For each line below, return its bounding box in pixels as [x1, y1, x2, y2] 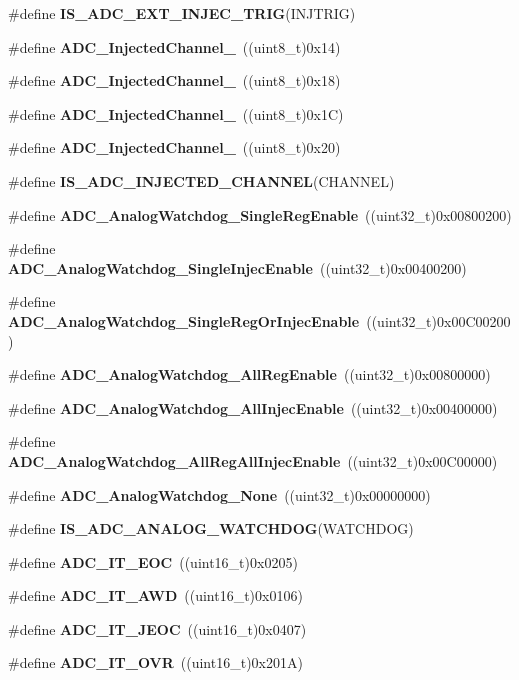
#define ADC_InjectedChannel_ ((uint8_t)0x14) [8, 36, 341, 57]
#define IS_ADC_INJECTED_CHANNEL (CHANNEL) [8, 170, 395, 191]
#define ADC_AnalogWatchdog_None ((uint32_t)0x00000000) [8, 484, 431, 505]
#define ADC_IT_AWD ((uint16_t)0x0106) [8, 585, 303, 606]
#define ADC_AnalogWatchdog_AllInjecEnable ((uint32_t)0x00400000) [8, 397, 498, 418]
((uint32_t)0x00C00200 [366, 310, 511, 331]
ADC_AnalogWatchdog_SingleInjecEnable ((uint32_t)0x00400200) [8, 257, 467, 278]
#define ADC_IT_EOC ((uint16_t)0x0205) [8, 551, 298, 572]
